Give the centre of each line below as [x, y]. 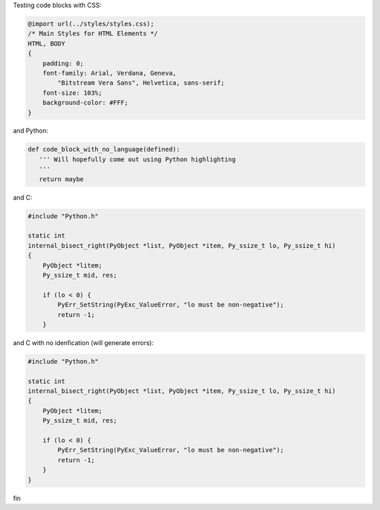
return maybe [62, 179]
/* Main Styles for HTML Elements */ [93, 34]
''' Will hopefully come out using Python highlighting [137, 159]
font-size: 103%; [72, 93]
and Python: [31, 131]
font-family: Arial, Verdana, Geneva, [109, 73]
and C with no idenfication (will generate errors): [83, 342]
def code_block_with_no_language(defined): [104, 149]
